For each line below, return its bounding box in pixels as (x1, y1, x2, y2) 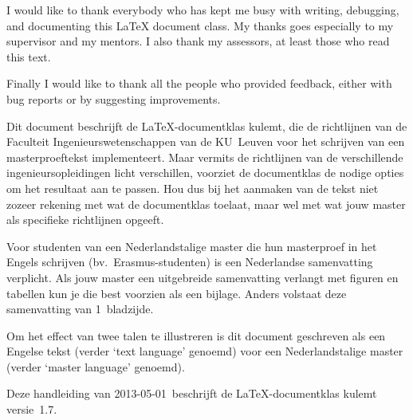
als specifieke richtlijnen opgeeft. (6, 211, 164, 228)
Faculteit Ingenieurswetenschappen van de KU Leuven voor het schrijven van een (6, 133, 405, 150)
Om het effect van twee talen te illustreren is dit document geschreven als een (6, 327, 386, 343)
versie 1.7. (6, 401, 57, 418)
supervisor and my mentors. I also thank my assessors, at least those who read (6, 33, 390, 49)
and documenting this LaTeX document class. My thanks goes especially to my (6, 17, 394, 33)
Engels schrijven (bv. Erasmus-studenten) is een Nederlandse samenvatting (6, 253, 373, 270)
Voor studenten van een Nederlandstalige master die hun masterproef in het (6, 237, 377, 254)
